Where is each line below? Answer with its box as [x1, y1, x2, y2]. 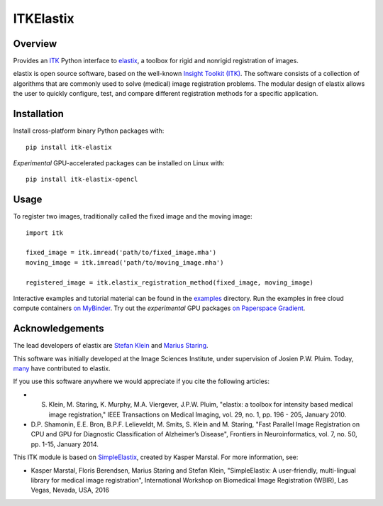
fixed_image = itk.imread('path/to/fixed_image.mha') [26, 248, 216, 257]
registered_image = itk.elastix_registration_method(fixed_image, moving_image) [26, 278, 314, 287]
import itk [26, 229, 64, 237]
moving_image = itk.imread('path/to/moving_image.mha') [26, 258, 224, 266]
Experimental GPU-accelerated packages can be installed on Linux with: [13, 158, 225, 167]
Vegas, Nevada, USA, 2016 [30, 486, 110, 495]
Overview [13, 38, 57, 50]
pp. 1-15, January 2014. [30, 440, 99, 449]
